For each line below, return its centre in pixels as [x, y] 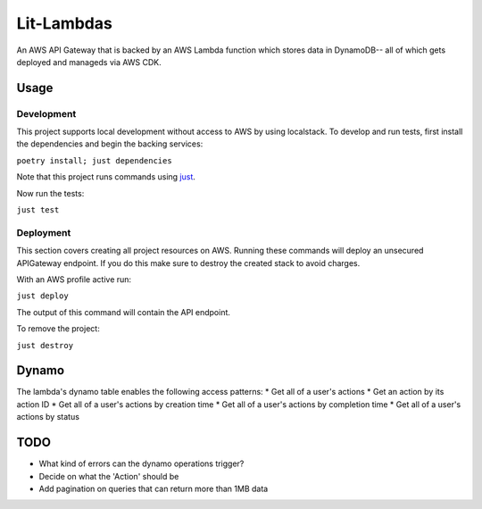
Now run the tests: [50, 193]
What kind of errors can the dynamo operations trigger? [141, 463]
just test [38, 210]
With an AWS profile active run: [74, 279]
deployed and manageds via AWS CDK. [89, 62]
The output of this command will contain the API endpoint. [124, 312]
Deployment [44, 232]
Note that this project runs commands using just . [106, 177]
